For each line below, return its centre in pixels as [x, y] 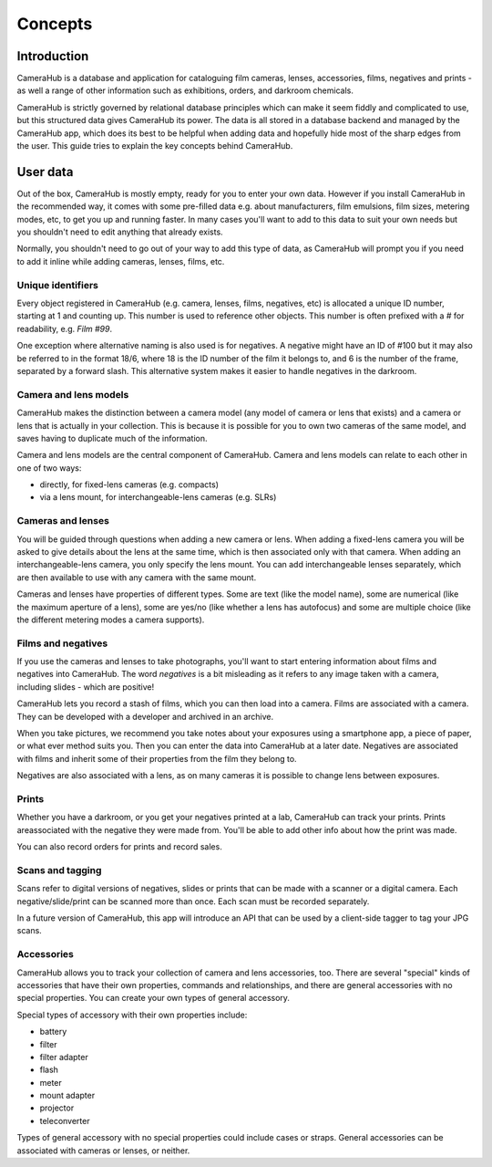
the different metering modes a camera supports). [111, 620]
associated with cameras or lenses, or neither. [103, 1151]
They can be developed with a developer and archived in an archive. [145, 716]
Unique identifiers [58, 285]
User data [45, 172]
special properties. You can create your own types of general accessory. [154, 998]
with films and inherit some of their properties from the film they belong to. [157, 758]
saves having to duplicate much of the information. [112, 438]
